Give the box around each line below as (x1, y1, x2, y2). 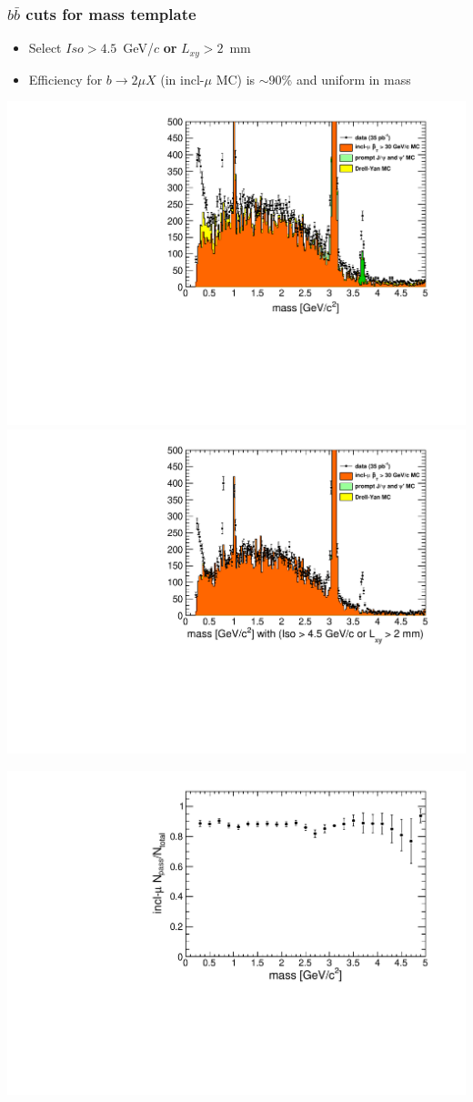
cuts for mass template (25, 2, 196, 25)
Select (28, 38, 62, 57)
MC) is (216, 69, 256, 88)
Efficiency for (28, 69, 103, 88)
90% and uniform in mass (268, 69, 411, 88)
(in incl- (160, 69, 205, 88)
